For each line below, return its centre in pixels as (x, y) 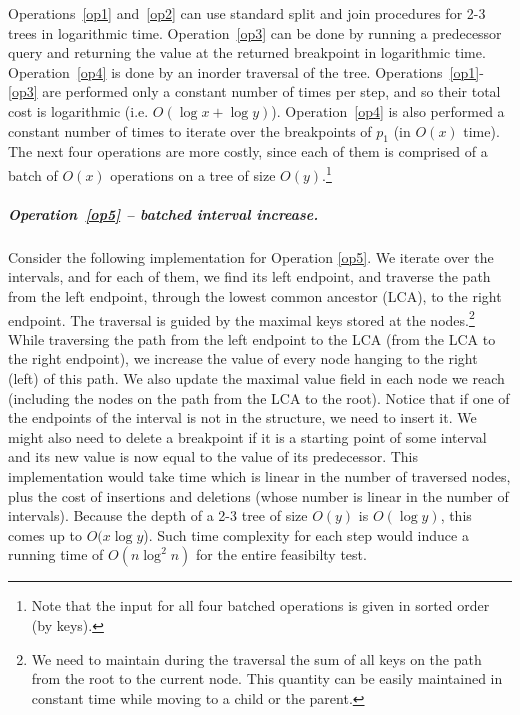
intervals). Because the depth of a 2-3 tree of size (158, 515)
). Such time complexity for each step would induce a (306, 534)
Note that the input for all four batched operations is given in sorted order (260, 605)
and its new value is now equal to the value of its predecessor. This (213, 456)
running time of (56, 554)
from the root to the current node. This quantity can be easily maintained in (267, 678)
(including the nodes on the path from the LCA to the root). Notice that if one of (259, 397)
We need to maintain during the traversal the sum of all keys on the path (256, 658)
